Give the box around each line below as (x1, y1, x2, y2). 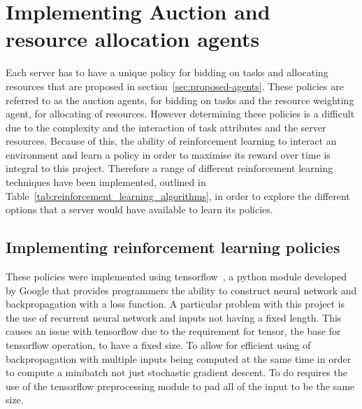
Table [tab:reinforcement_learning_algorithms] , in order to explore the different (6, 188, 350, 203)
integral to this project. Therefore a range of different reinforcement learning (6, 161, 333, 175)
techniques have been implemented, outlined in (6, 175, 206, 189)
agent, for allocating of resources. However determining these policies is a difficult (6, 106, 355, 121)
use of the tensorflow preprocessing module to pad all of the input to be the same (6, 378, 355, 393)
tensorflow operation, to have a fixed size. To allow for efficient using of (6, 338, 311, 352)
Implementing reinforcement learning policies (6, 236, 340, 258)
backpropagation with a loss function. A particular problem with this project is (6, 296, 345, 311)
